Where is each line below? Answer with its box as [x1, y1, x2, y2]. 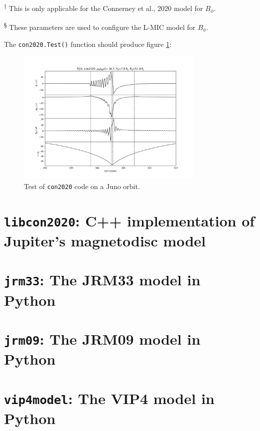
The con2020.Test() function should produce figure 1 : [4, 39, 172, 49]
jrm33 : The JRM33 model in [4, 269, 201, 290]
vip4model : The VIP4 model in [4, 388, 215, 408]
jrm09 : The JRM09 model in [4, 329, 201, 349]
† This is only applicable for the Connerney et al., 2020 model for [4, 1, 203, 13]
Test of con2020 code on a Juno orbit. [24, 181, 140, 191]
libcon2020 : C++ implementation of [4, 210, 255, 230]
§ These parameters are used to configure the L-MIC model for [4, 20, 196, 32]
